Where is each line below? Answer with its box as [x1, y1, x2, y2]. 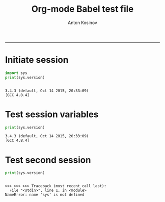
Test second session [5, 154, 91, 165]
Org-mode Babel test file [31, 3, 134, 15]
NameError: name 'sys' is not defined [5, 192, 84, 197]
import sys [5, 70, 27, 76]
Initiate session [5, 54, 69, 66]
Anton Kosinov [68, 20, 97, 25]
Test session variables [5, 109, 99, 120]
